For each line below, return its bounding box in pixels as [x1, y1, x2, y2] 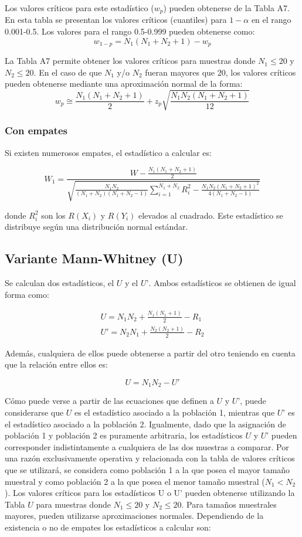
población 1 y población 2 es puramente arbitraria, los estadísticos [5, 429, 243, 441]
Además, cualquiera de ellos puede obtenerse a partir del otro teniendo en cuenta [5, 346, 296, 359]
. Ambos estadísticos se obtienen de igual [148, 277, 296, 289]
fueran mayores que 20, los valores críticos [145, 66, 296, 78]
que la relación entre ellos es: [5, 358, 108, 371]
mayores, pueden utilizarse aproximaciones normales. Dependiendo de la [5, 509, 264, 522]
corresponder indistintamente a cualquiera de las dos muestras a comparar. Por [5, 440, 289, 453]
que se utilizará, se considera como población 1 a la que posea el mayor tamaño [5, 463, 290, 475]
